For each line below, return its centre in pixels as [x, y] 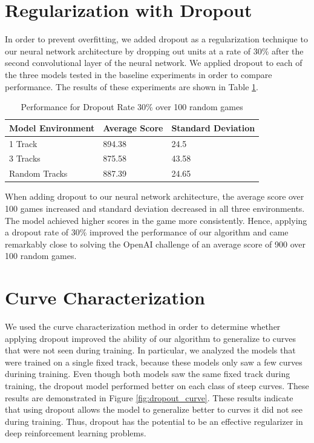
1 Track [23, 143]
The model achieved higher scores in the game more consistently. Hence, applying [156, 220]
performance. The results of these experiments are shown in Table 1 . [132, 86]
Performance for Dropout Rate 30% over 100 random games [132, 107]
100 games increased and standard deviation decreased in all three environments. [155, 208]
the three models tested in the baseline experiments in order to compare [139, 74]
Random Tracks [38, 173]
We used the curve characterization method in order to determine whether [143, 326]
